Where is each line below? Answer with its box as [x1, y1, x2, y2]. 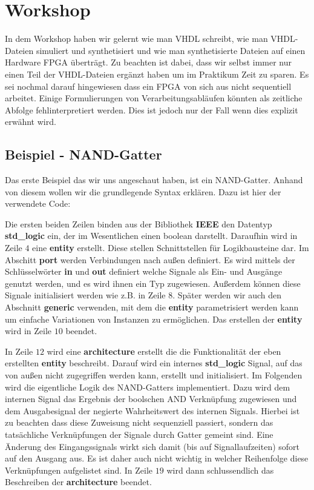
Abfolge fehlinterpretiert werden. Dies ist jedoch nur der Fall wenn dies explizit [5, 103, 298, 116]
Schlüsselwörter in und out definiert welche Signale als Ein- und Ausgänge [5, 265, 283, 278]
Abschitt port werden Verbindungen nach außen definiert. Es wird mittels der [5, 253, 295, 266]
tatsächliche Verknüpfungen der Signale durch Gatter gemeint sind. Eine [5, 428, 273, 440]
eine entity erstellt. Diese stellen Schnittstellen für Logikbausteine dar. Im [32, 241, 309, 254]
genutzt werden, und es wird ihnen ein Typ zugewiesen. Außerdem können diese [5, 277, 301, 289]
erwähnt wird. [5, 115, 56, 128]
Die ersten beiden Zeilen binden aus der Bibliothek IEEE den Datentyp [5, 217, 272, 230]
